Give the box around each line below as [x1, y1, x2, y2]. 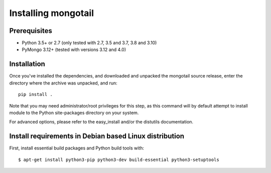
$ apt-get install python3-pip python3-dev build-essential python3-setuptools [18, 156, 219, 162]
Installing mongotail [9, 7, 94, 18]
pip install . [18, 91, 53, 97]
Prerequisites [9, 26, 52, 35]
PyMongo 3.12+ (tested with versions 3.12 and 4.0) [22, 46, 126, 52]
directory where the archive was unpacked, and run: [9, 80, 117, 86]
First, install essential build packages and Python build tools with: [9, 145, 144, 151]
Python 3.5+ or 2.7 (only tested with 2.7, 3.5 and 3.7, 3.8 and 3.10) [22, 40, 157, 46]
